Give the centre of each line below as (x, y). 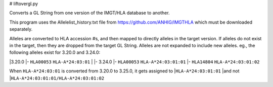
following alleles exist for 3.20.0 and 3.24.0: (55, 52)
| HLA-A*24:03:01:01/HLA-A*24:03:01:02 (57, 78)
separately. (21, 29)
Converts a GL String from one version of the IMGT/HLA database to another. (89, 13)
